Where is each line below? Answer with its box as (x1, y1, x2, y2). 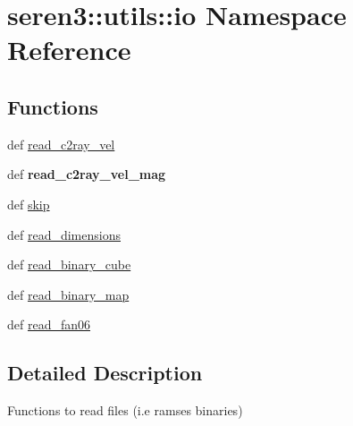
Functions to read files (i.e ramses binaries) (7, 401, 243, 420)
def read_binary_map (7, 285, 130, 303)
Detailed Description (7, 359, 203, 387)
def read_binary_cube (7, 255, 131, 274)
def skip (7, 194, 50, 213)
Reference (7, 31, 131, 68)
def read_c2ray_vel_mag (7, 165, 166, 183)
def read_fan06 (7, 315, 91, 334)
